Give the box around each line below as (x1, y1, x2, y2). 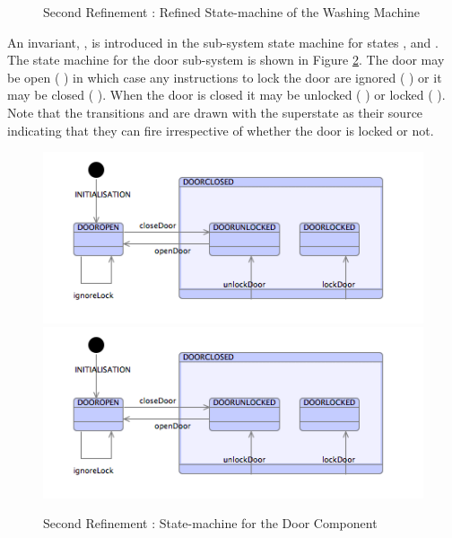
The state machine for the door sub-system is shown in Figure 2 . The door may (7, 50, 445, 69)
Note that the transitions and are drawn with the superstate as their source (7, 102, 423, 121)
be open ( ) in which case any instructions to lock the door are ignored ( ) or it (7, 67, 442, 86)
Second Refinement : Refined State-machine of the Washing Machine (43, 3, 421, 21)
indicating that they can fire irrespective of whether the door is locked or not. (7, 120, 434, 139)
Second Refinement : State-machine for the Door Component (43, 514, 378, 533)
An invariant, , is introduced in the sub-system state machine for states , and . (7, 32, 439, 51)
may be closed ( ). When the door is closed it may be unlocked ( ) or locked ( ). (7, 85, 446, 104)
